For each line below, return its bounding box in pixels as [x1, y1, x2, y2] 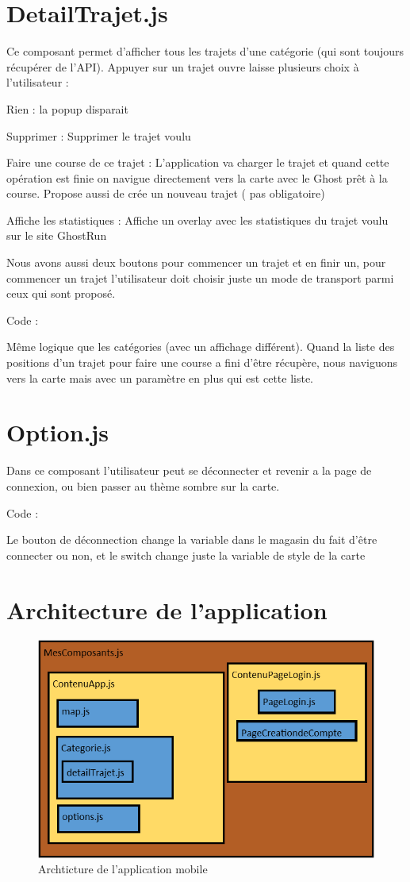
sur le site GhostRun [6, 227, 107, 244]
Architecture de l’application [6, 593, 328, 626]
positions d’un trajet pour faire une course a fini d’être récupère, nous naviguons [6, 354, 398, 371]
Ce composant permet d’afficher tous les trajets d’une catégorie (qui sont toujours [6, 43, 404, 60]
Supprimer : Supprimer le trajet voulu [6, 127, 191, 144]
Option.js [6, 416, 109, 449]
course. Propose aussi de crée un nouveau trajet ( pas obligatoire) [6, 185, 325, 202]
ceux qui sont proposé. [6, 285, 116, 302]
